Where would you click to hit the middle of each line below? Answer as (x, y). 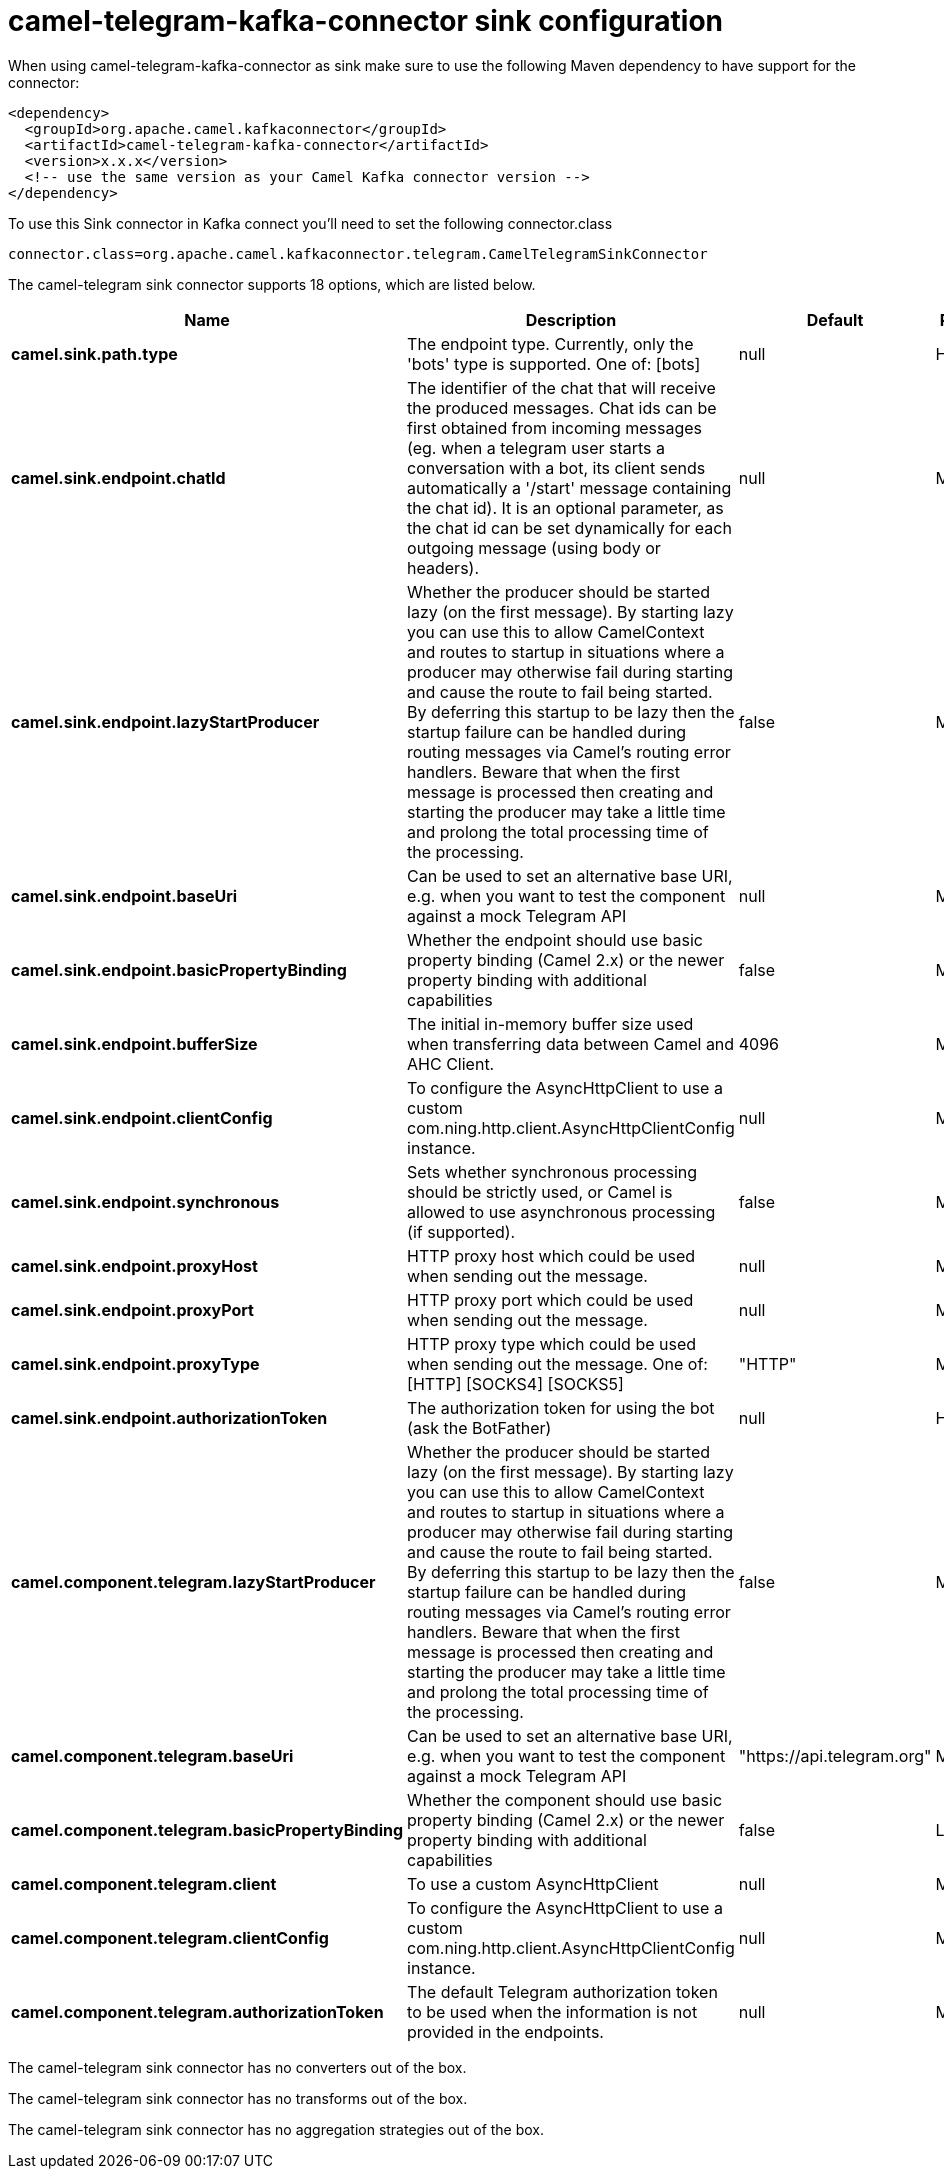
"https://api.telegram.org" (835, 1755)
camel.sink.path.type (94, 353)
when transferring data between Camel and (571, 1043)
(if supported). (461, 1231)
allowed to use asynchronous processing (561, 1211)
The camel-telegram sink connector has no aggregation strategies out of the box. (276, 2129)
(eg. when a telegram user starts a (536, 447)
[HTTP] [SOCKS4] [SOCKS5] (515, 1383)
